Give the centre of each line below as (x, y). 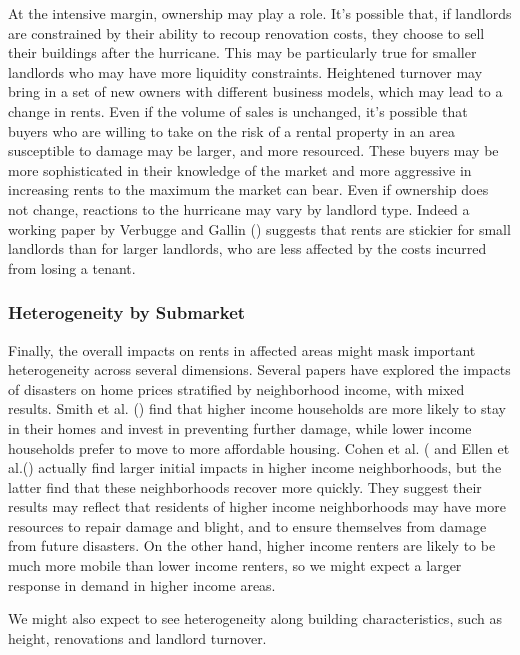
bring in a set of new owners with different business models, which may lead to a (255, 91)
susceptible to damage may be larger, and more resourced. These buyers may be (253, 150)
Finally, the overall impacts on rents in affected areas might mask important (242, 349)
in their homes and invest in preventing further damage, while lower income (240, 427)
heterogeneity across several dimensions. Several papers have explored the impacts (259, 369)
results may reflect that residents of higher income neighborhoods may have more (257, 506)
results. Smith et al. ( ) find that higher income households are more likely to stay (257, 408)
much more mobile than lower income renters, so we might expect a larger (235, 565)
